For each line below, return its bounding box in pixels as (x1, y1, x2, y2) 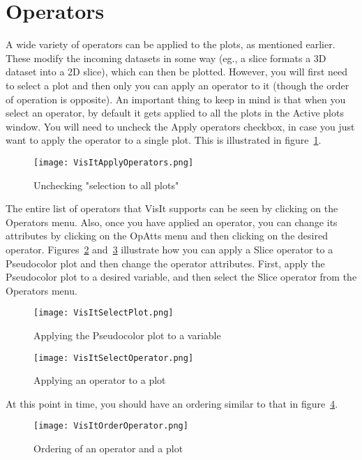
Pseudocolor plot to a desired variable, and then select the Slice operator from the (6, 269, 357, 284)
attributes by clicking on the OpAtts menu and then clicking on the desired (6, 228, 328, 243)
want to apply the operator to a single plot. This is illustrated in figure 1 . (6, 133, 322, 147)
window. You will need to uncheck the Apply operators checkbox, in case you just (6, 119, 355, 133)
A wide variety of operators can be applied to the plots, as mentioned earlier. (6, 37, 335, 52)
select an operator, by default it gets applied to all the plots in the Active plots (6, 105, 344, 120)
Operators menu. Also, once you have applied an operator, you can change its (6, 214, 338, 229)
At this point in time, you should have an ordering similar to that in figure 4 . (6, 396, 338, 410)
